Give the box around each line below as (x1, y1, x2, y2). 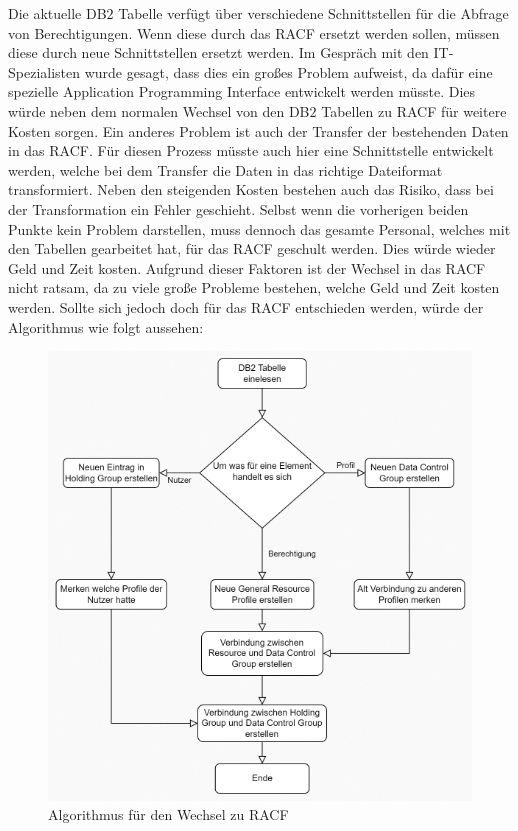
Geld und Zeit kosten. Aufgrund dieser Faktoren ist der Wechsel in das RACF (8, 257, 486, 278)
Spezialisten (8, 61, 81, 82)
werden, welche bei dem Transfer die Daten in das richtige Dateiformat (8, 159, 443, 180)
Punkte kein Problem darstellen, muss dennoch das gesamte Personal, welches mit (8, 218, 511, 239)
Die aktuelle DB (8, 3, 107, 23)
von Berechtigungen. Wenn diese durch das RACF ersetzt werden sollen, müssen (8, 22, 500, 43)
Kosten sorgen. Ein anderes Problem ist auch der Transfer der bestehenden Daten (8, 120, 509, 141)
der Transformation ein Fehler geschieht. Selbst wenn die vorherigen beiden (8, 198, 469, 219)
